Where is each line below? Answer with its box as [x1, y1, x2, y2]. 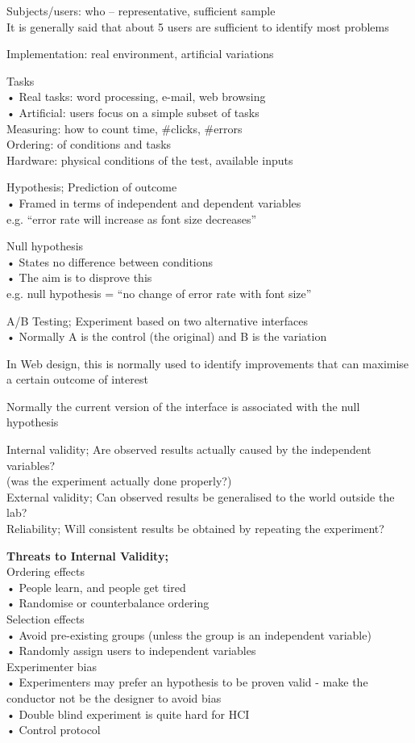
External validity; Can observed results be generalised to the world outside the [6, 488, 395, 505]
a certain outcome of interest [6, 371, 148, 388]
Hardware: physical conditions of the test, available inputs [6, 151, 293, 168]
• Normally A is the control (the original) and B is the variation [6, 328, 327, 345]
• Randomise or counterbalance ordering [6, 594, 210, 611]
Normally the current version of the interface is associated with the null [6, 397, 360, 414]
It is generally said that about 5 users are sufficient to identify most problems [6, 18, 389, 35]
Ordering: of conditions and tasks [6, 136, 172, 153]
